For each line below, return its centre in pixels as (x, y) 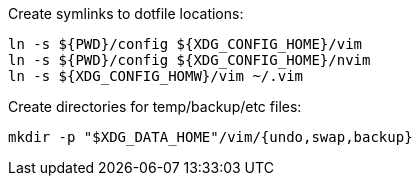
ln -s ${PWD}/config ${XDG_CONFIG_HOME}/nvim (189, 60)
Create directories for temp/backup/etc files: (155, 106)
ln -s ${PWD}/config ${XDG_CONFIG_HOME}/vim (185, 44)
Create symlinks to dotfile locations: (126, 13)
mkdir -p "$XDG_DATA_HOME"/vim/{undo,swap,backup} (210, 137)
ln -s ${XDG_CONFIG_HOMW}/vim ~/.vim (156, 76)
